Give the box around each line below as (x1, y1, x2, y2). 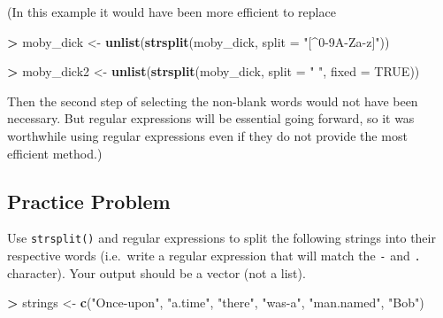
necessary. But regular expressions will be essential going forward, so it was (7, 109, 415, 128)
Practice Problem (7, 187, 171, 214)
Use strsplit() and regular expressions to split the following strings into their (7, 229, 436, 247)
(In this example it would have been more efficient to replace (7, 3, 336, 20)
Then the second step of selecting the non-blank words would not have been (7, 91, 418, 110)
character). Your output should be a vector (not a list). (7, 263, 306, 282)
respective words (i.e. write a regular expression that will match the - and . (7, 246, 421, 265)
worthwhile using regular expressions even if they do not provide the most (7, 126, 408, 144)
